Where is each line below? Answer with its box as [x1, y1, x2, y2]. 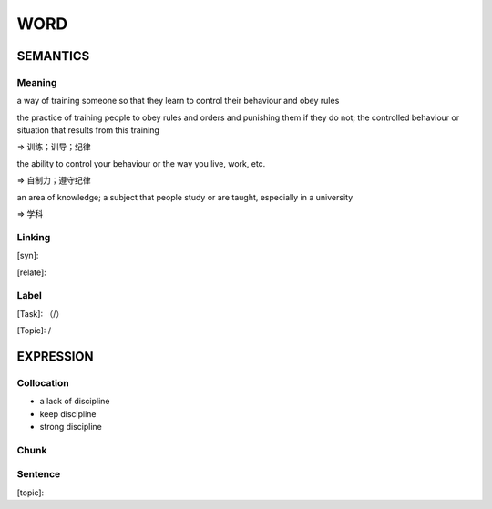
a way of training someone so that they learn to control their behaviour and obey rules [16, 96, 340, 107]
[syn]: [16, 250, 39, 261]
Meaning [16, 76, 57, 88]
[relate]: [16, 267, 47, 278]
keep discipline [39, 408, 97, 419]
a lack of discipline [39, 396, 110, 407]
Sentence [16, 468, 61, 481]
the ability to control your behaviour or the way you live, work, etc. [16, 158, 266, 168]
